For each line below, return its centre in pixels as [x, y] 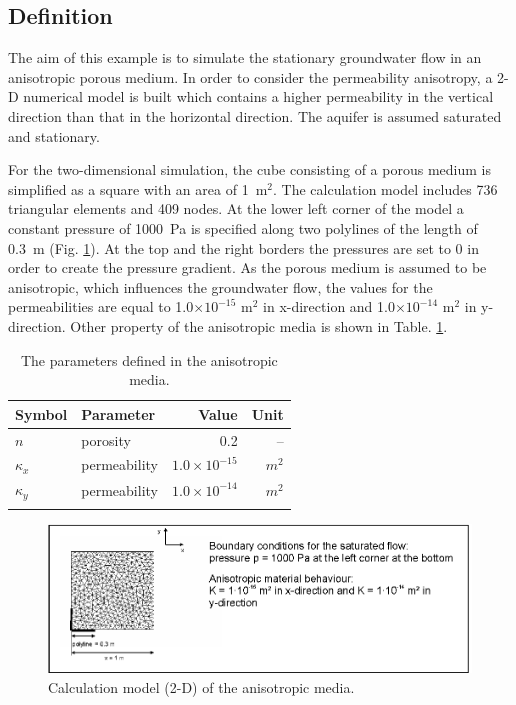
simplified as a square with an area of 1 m [138, 188]
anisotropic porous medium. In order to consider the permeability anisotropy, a [250, 76]
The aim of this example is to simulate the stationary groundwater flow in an [245, 57]
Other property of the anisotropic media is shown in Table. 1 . [259, 325]
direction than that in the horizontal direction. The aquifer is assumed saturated [255, 115]
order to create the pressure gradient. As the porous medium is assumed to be [247, 267]
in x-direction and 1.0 [329, 306]
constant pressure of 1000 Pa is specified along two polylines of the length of [243, 227]
